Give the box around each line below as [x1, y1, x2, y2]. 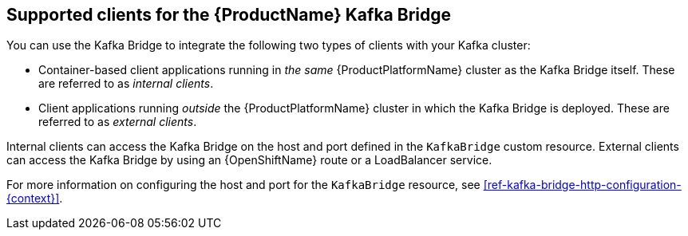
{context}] [6, 191, 60, 206]
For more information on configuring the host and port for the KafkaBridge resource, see [6, 178, 480, 192]
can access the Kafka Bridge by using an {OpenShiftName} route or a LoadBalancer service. [6, 153, 492, 167]
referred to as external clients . [38, 115, 197, 129]
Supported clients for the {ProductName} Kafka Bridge [6, 5, 451, 25]
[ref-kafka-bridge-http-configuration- [483, 178, 682, 192]
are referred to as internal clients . [38, 77, 214, 91]
